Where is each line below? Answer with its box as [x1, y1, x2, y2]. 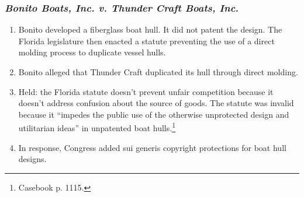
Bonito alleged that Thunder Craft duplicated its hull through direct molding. [18, 66, 298, 78]
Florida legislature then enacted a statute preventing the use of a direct [18, 34, 275, 47]
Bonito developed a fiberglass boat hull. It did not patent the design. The [18, 23, 282, 36]
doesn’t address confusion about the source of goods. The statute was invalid [18, 97, 294, 109]
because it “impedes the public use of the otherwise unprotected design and [18, 108, 289, 120]
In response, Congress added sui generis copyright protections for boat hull [18, 141, 286, 153]
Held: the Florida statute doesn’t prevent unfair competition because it [18, 85, 274, 97]
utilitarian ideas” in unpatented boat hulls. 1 [18, 120, 175, 134]
